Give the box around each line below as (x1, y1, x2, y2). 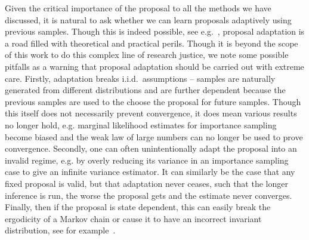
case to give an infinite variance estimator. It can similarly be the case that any (5, 165, 295, 178)
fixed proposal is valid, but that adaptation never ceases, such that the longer (5, 177, 288, 189)
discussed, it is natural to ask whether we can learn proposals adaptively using (5, 13, 292, 26)
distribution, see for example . (5, 224, 116, 236)
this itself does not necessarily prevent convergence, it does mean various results (5, 107, 297, 119)
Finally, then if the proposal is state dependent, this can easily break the (5, 201, 271, 213)
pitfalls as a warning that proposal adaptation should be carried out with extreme (5, 60, 304, 72)
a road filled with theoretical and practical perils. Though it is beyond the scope (5, 36, 298, 49)
